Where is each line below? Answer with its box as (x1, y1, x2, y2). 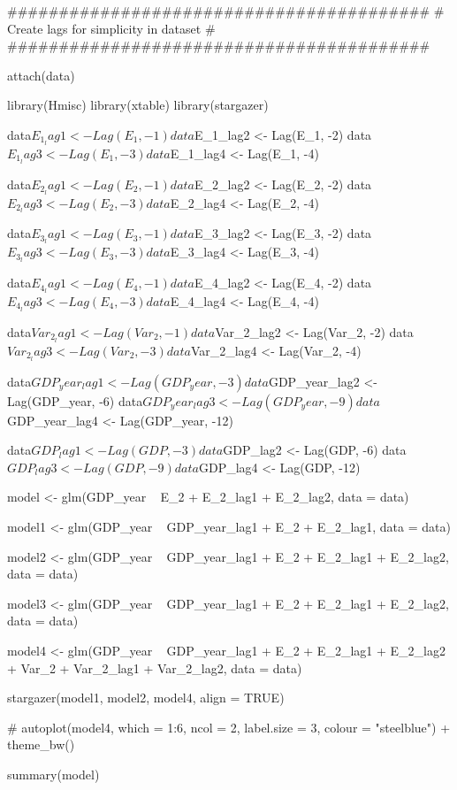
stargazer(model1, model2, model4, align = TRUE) (7, 688, 285, 707)
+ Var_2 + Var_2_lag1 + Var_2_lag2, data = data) (7, 658, 302, 677)
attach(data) (7, 65, 75, 84)
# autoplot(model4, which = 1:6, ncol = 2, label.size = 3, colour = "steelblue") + (7, 717, 451, 736)
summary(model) (7, 764, 100, 783)
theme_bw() (7, 735, 75, 754)
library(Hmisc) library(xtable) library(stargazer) (7, 96, 269, 114)
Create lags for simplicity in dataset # (7, 19, 216, 37)
